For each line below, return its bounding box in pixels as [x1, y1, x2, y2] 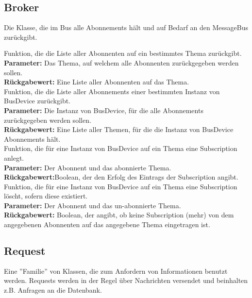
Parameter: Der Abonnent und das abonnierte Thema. [4, 162, 171, 172]
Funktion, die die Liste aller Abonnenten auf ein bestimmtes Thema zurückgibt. [4, 48, 242, 58]
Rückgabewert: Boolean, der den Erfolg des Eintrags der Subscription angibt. [4, 172, 238, 182]
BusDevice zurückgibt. [4, 96, 71, 106]
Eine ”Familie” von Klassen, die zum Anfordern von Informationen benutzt [4, 265, 228, 276]
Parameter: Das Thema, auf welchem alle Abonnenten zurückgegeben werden [4, 57, 239, 67]
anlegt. [4, 152, 24, 163]
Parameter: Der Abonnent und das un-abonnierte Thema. [4, 200, 181, 210]
